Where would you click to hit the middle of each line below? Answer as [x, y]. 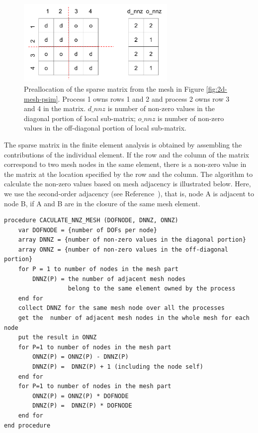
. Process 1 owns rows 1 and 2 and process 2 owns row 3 [144, 98]
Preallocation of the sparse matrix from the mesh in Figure [114, 88]
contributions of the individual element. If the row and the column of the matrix [127, 154]
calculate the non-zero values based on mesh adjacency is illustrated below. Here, [128, 184]
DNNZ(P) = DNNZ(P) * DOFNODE [82, 406]
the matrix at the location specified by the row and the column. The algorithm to [129, 174]
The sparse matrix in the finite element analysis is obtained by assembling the [123, 144]
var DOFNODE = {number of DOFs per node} [87, 230]
